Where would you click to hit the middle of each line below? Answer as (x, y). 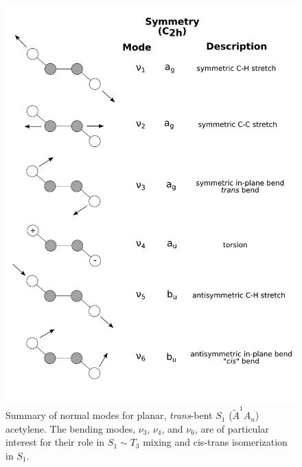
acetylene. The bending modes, (71, 428)
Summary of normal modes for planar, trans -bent (109, 415)
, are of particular (232, 428)
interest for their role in (55, 442)
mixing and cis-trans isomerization (215, 442)
